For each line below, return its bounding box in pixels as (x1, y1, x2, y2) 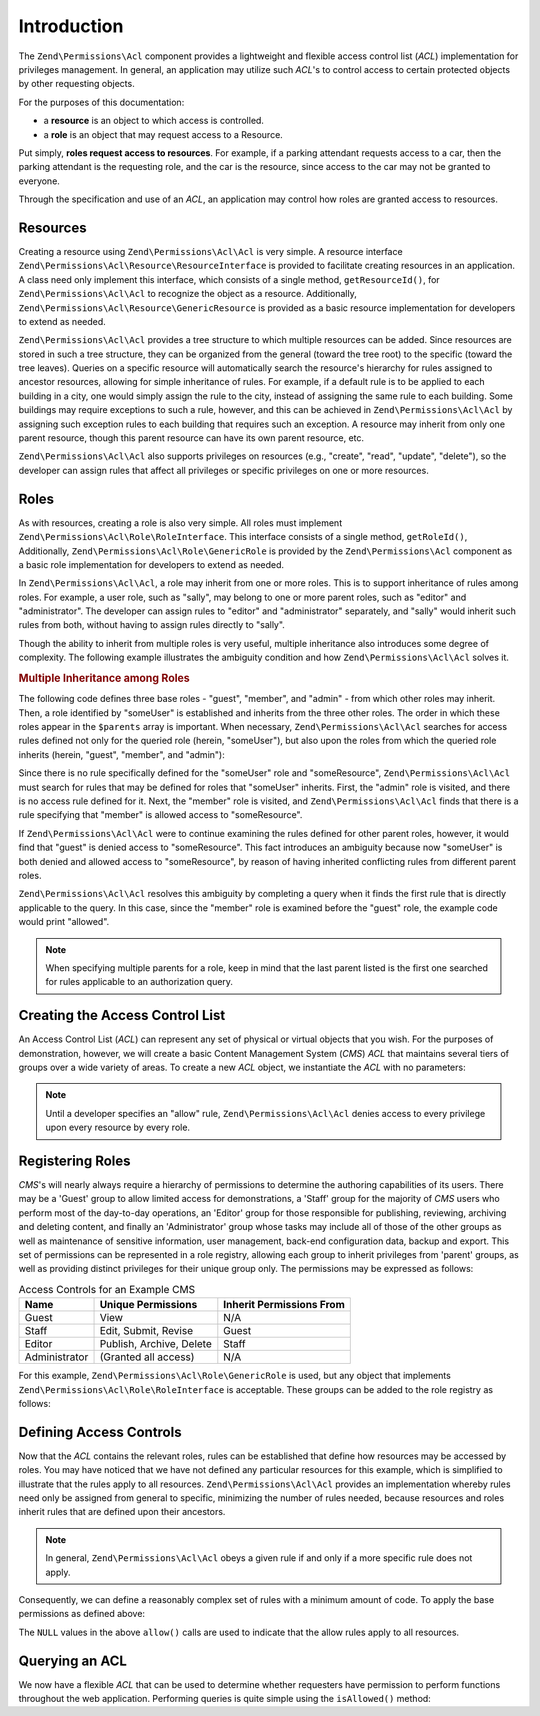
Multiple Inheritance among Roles (18, 671, 190, 685)
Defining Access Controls (18, 1423, 182, 1440)
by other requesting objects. (18, 78, 135, 90)
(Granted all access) (99, 1350, 195, 1364)
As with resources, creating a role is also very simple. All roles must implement (18, 516, 343, 529)
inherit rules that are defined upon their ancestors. (18, 1506, 226, 1518)
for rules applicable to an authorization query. (45, 976, 234, 988)
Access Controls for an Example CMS (18, 1283, 195, 1297)
